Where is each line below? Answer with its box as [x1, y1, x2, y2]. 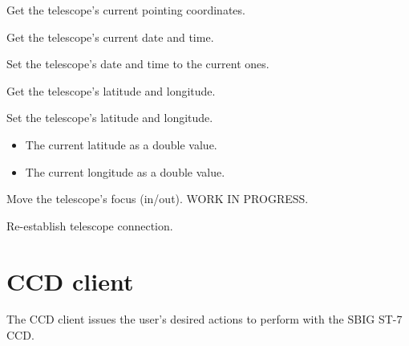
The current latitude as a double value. [25, 136, 217, 153]
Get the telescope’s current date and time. [6, 28, 214, 45]
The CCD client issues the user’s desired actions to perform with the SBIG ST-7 [6, 311, 403, 328]
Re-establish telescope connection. [6, 217, 173, 234]
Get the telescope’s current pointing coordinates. [6, 2, 245, 18]
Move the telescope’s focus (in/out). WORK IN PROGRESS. [6, 190, 309, 207]
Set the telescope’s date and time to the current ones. [6, 55, 269, 72]
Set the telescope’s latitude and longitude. [6, 109, 213, 126]
